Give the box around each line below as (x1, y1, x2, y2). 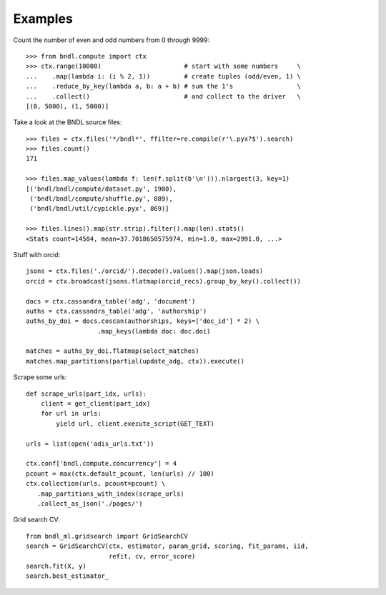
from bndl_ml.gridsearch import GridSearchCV (26, 532, 189, 540)
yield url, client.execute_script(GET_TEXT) (56, 419, 214, 428)
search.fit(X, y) (26, 561, 86, 570)
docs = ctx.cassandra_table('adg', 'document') (26, 297, 196, 305)
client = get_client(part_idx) (40, 400, 151, 408)
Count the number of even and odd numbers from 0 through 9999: (13, 36, 210, 44)
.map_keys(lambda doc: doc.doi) (97, 327, 211, 335)
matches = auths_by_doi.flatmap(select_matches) (26, 347, 199, 355)
